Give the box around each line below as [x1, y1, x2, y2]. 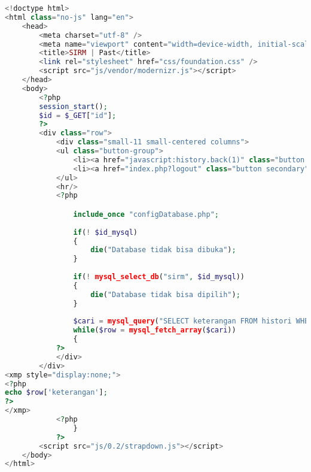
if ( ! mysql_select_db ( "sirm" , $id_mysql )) [73, 273, 245, 282]
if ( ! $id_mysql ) [73, 228, 138, 237]
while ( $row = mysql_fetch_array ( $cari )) [73, 326, 236, 335]
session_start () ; [39, 102, 108, 111]
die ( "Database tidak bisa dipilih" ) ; [90, 290, 240, 299]
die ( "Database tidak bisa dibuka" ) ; [90, 246, 236, 255]
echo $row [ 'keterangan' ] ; [5, 388, 108, 397]
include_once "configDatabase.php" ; [73, 210, 219, 219]
